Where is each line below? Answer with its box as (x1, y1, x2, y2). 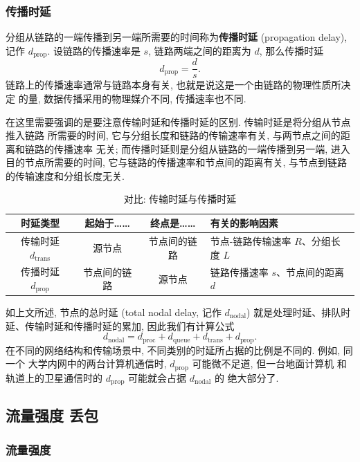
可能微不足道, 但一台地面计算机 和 (192, 356, 347, 371)
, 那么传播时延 (259, 43, 324, 57)
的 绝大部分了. (214, 370, 279, 385)
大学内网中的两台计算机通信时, (28, 356, 167, 371)
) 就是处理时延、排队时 (246, 304, 351, 319)
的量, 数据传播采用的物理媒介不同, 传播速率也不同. (18, 91, 246, 105)
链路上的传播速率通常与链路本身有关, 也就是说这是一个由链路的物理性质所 (6, 77, 341, 92)
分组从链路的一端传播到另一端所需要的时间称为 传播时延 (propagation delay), (6, 30, 348, 44)
